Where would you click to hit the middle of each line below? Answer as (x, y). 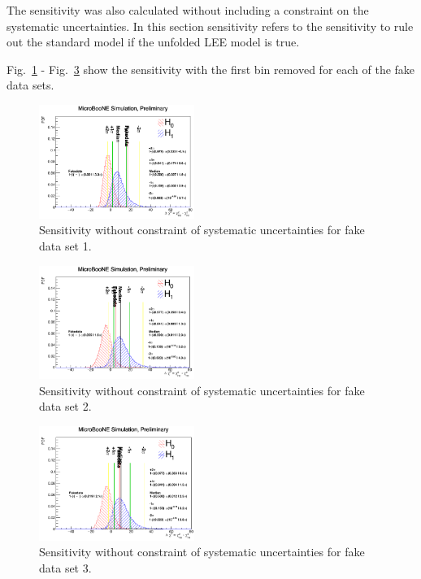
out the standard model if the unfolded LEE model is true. (153, 42)
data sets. (30, 85)
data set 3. (65, 567)
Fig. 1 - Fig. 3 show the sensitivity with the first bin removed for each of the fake (211, 69)
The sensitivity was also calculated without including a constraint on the (188, 10)
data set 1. (65, 245)
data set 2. (65, 406)
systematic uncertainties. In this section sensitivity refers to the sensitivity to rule (210, 26)
